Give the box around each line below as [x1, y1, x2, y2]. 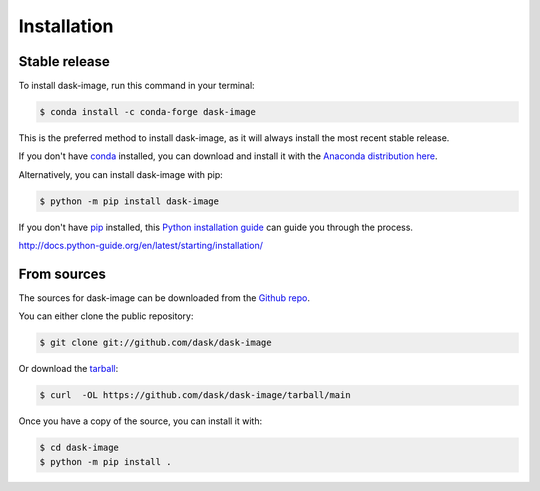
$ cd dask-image [39, 442, 120, 454]
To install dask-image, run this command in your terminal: [18, 80, 255, 92]
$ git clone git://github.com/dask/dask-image [39, 337, 272, 349]
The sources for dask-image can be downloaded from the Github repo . [18, 292, 310, 304]
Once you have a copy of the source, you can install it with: [18, 415, 263, 427]
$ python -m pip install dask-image [39, 195, 220, 207]
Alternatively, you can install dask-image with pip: [18, 168, 224, 180]
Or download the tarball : [18, 363, 119, 375]
